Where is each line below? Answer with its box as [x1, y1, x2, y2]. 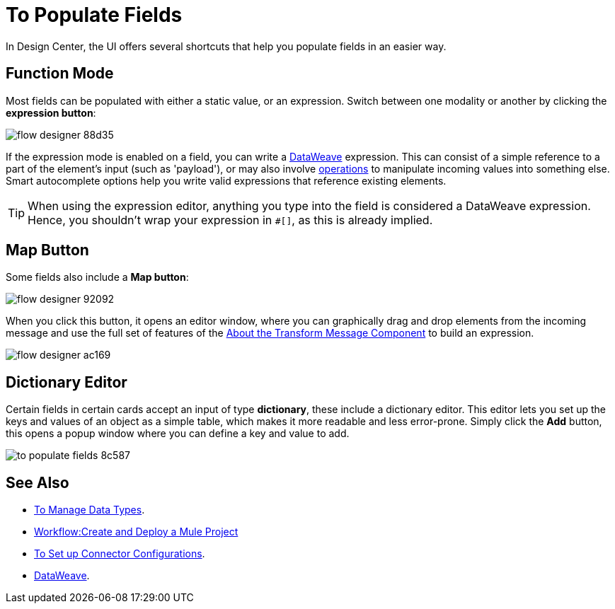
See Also [6, 473, 69, 492]
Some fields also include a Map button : [6, 271, 189, 284]
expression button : [6, 106, 96, 119]
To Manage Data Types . [34, 504, 145, 516]
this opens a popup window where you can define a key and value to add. [6, 427, 350, 440]
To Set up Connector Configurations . [34, 547, 205, 560]
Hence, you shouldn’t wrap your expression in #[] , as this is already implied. [28, 212, 433, 227]
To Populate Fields [6, 3, 183, 27]
